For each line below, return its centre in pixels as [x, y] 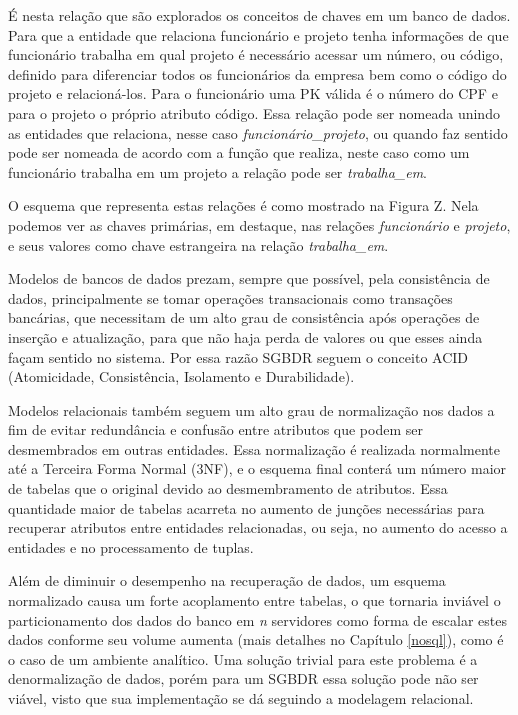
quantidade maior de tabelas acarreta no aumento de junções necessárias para [246, 507]
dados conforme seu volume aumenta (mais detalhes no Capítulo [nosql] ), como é [256, 639]
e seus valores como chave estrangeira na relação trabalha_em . [198, 244]
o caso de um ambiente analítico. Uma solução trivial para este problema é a [243, 658]
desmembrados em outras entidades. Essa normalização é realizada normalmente [254, 448]
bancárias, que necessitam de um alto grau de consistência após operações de [244, 317]
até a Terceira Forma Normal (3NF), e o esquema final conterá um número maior [257, 468]
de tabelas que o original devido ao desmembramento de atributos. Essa [228, 488]
